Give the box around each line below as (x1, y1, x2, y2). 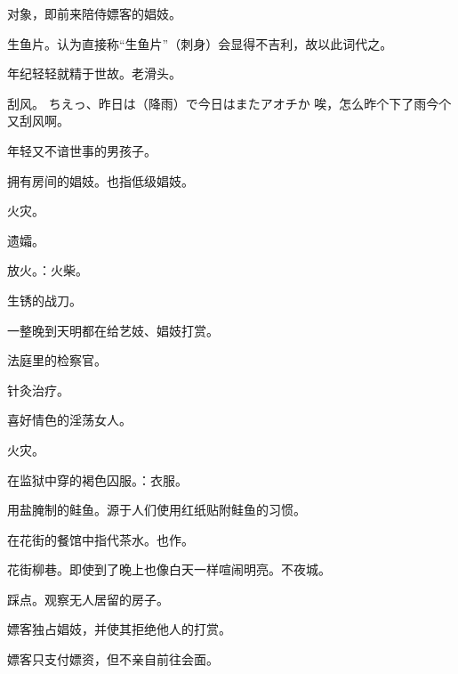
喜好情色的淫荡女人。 (7, 410, 132, 429)
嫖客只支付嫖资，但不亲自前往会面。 (7, 650, 219, 669)
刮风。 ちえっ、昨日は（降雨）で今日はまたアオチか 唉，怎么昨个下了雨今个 (7, 93, 452, 112)
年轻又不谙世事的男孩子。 (7, 141, 157, 159)
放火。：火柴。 (7, 261, 88, 280)
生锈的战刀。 (7, 290, 82, 309)
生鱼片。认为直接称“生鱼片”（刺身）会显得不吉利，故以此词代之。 (7, 34, 393, 53)
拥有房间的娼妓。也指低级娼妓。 (7, 171, 194, 190)
